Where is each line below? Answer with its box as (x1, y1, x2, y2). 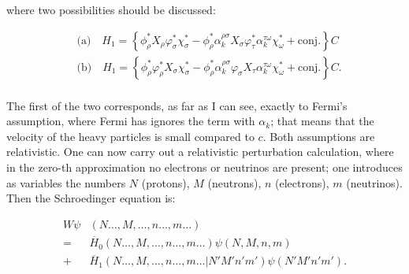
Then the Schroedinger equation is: (6, 190, 176, 206)
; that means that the (270, 113, 374, 129)
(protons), (141, 174, 190, 191)
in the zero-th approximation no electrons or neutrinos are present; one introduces (6, 159, 403, 176)
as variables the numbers (6, 174, 126, 191)
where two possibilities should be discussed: (6, 2, 216, 17)
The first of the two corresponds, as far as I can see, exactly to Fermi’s (6, 97, 348, 113)
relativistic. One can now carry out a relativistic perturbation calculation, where (6, 143, 394, 160)
